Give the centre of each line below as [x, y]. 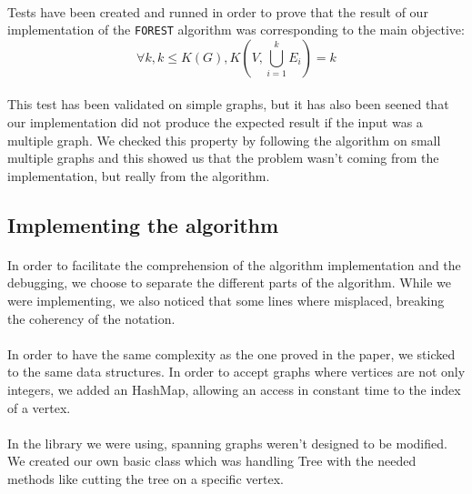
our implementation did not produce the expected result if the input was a [215, 122]
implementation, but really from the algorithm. [139, 175]
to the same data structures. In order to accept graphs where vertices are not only [236, 372]
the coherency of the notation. [91, 318]
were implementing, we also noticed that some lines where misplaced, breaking [226, 300]
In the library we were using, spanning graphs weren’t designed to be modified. [227, 443]
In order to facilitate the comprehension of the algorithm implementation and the [234, 264]
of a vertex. [39, 407]
